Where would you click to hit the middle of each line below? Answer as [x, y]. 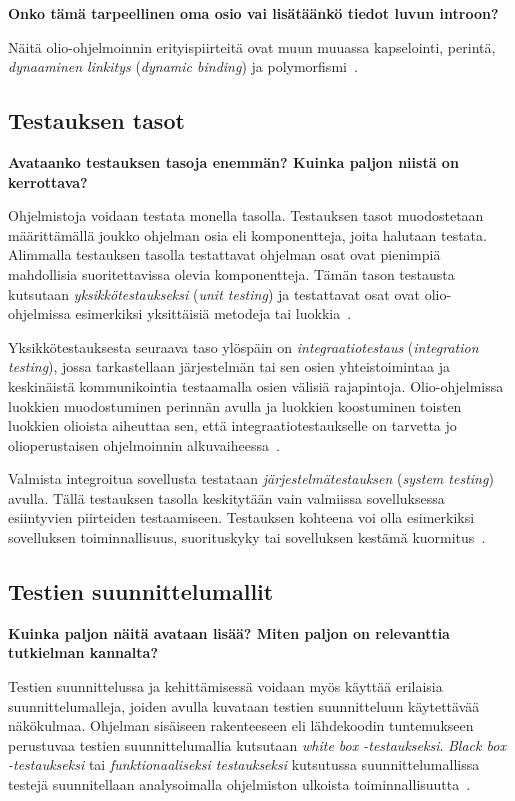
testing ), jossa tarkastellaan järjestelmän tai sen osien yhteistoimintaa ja [229, 366]
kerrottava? [48, 181]
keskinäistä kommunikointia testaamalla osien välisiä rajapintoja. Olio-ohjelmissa [256, 385]
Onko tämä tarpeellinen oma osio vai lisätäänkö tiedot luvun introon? [253, 13]
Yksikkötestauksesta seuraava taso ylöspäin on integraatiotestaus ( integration [243, 346]
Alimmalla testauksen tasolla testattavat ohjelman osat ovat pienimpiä [224, 254]
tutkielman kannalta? [83, 652]
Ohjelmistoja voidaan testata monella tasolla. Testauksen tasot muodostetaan [246, 215]
